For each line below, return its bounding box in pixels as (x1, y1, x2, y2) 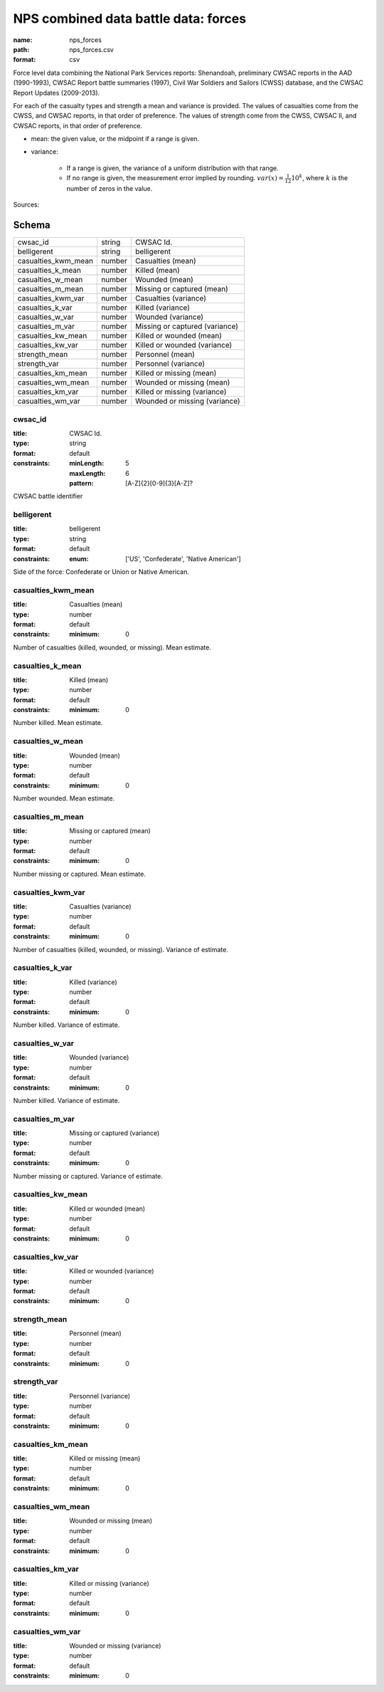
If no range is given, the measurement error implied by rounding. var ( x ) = (66, 174, 284, 182)
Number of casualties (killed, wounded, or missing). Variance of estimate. (13, 945, 229, 954)
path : (13, 45, 30, 53)
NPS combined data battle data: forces (13, 11, 247, 26)
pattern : (69, 479, 94, 487)
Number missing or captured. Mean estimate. (13, 869, 146, 878)
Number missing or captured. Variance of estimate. (13, 1171, 164, 1180)
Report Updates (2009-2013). (13, 88, 100, 97)
